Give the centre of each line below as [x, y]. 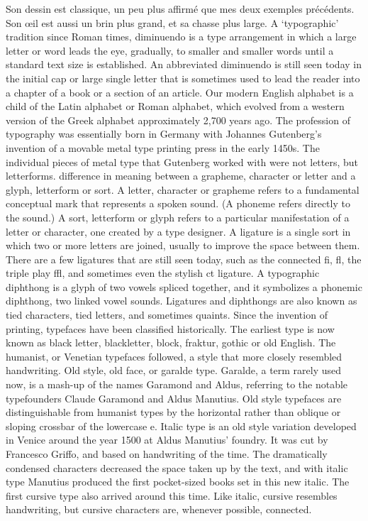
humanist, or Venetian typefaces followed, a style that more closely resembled [174, 356]
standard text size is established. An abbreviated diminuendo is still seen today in [184, 64]
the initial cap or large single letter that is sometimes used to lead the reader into [183, 78]
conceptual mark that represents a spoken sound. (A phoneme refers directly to [178, 203]
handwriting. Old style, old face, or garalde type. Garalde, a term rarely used [174, 370]
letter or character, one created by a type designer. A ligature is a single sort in [178, 231]
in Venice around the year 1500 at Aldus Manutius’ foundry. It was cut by [167, 440]
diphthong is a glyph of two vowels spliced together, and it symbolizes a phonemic [184, 286]
